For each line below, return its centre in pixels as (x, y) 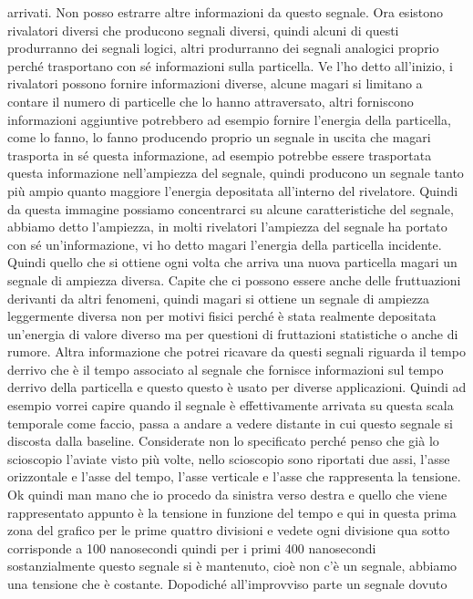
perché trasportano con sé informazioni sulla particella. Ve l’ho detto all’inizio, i (230, 65)
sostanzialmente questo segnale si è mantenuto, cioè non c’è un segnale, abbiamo (232, 566)
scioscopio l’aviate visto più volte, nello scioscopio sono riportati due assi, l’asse (229, 458)
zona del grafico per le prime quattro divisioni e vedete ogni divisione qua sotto (229, 530)
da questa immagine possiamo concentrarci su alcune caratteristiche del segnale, (231, 208)
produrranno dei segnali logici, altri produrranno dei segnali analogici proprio (223, 48)
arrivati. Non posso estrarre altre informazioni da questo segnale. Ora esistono (226, 12)
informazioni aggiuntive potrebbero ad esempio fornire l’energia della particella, (229, 119)
